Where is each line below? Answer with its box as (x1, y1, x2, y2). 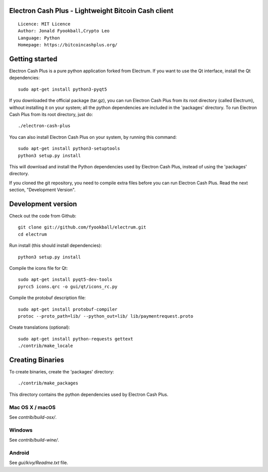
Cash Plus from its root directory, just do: (9, 112, 93, 118)
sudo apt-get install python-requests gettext (18, 336, 134, 342)
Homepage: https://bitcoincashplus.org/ (18, 42, 118, 48)
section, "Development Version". (9, 187, 76, 193)
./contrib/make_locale (18, 343, 73, 349)
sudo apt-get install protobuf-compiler (18, 306, 118, 312)
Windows (9, 426, 33, 433)
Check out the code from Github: (9, 213, 76, 219)
